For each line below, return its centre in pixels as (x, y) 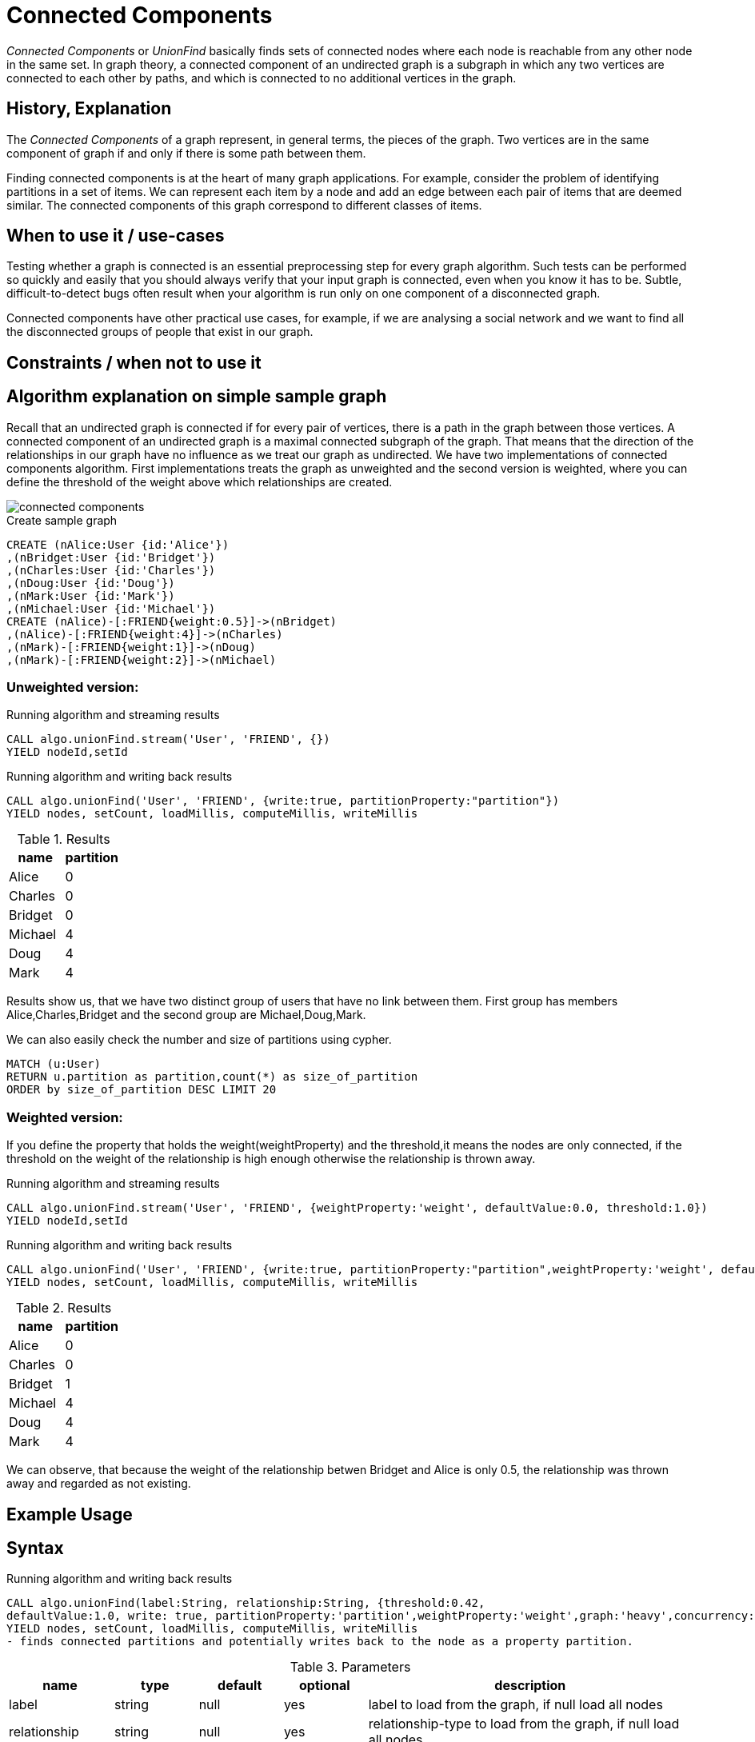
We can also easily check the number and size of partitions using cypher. (199, 1040)
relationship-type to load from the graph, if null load (524, 1724)
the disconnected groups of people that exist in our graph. (160, 332)
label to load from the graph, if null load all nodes (515, 1705)
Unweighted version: (73, 687)
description (530, 1686)
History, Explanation (89, 109)
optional (325, 1686)
